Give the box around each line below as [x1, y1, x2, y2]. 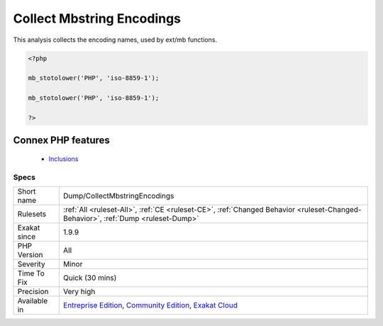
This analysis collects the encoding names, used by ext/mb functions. [13, 35, 218, 44]
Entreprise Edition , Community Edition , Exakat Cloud [62, 300, 238, 310]
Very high [62, 287, 96, 297]
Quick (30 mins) [62, 273, 117, 283]
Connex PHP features [13, 135, 110, 147]
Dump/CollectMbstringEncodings [62, 191, 174, 201]
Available [17, 296, 48, 306]
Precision [17, 287, 49, 297]
